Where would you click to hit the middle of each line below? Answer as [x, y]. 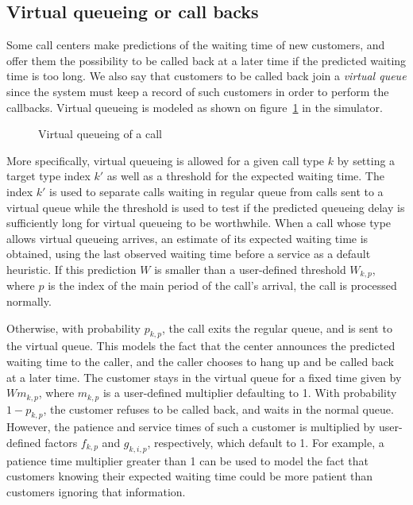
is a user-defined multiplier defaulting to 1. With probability [250, 393]
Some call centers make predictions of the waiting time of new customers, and [196, 45]
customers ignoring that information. [96, 491]
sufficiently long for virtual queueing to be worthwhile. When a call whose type [199, 223]
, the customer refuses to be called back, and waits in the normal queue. [218, 409]
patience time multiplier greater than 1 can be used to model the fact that [187, 460]
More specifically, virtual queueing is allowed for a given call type [166, 160]
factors [61, 442]
